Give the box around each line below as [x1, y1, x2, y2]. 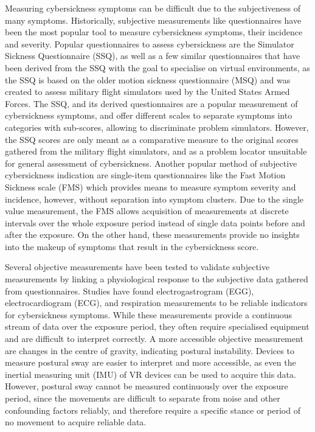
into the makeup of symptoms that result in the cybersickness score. [5, 240, 259, 253]
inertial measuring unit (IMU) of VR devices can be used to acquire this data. [5, 368, 296, 380]
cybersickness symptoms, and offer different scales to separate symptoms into [5, 109, 292, 122]
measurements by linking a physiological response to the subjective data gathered [5, 273, 308, 285]
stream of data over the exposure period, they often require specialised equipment [5, 320, 310, 333]
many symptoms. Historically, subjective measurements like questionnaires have [5, 13, 302, 26]
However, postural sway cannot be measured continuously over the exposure [5, 380, 288, 392]
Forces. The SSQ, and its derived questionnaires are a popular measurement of [5, 97, 298, 110]
